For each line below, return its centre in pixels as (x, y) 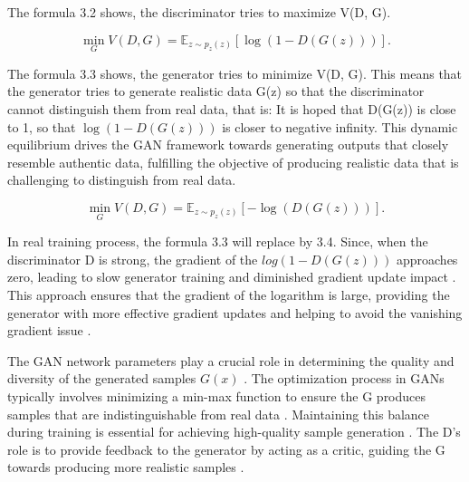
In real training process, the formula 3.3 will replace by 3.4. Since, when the (218, 241)
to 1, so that (42, 126)
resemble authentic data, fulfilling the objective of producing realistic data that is (233, 162)
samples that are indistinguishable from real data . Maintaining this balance (219, 414)
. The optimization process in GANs (344, 378)
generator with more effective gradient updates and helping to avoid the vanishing (235, 312)
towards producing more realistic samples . (126, 467)
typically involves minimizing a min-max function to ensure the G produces (217, 395)
